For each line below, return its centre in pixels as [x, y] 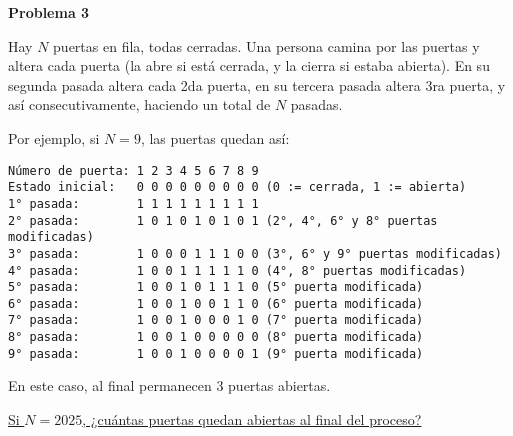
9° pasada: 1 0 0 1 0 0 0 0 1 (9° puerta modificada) [216, 353]
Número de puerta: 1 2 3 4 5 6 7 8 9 [133, 170]
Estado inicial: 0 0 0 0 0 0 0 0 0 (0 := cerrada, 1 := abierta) [237, 187]
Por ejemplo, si [54, 137]
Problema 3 [49, 12]
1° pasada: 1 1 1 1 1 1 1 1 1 [133, 203]
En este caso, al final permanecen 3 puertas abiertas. [169, 385]
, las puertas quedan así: [215, 137]
